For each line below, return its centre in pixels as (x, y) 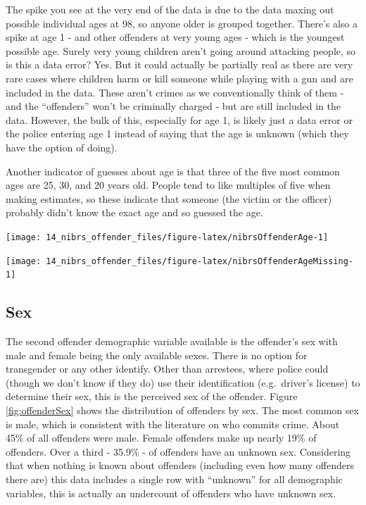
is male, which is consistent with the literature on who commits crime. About (173, 424)
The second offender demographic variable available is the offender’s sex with (172, 341)
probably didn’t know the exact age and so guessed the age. (134, 212)
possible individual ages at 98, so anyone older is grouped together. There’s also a (182, 23)
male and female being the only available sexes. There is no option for (157, 355)
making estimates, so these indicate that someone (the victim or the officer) (169, 198)
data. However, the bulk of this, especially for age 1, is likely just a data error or (179, 119)
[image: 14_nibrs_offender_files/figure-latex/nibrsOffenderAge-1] (167, 237)
